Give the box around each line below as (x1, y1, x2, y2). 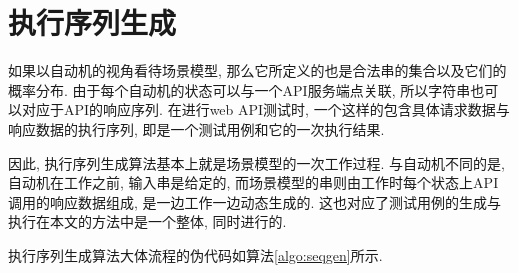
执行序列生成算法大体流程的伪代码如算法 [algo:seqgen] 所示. (8, 244, 383, 265)
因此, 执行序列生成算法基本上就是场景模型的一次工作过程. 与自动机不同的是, (8, 152, 505, 173)
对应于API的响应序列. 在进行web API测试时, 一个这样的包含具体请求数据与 (21, 99, 510, 120)
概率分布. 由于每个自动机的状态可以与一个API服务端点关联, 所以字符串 (8, 79, 471, 100)
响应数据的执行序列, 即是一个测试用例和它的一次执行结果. (8, 118, 385, 139)
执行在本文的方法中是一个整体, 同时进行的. (8, 211, 287, 232)
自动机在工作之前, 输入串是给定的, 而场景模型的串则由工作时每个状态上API (8, 172, 499, 193)
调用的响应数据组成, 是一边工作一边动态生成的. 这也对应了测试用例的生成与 (8, 191, 502, 212)
